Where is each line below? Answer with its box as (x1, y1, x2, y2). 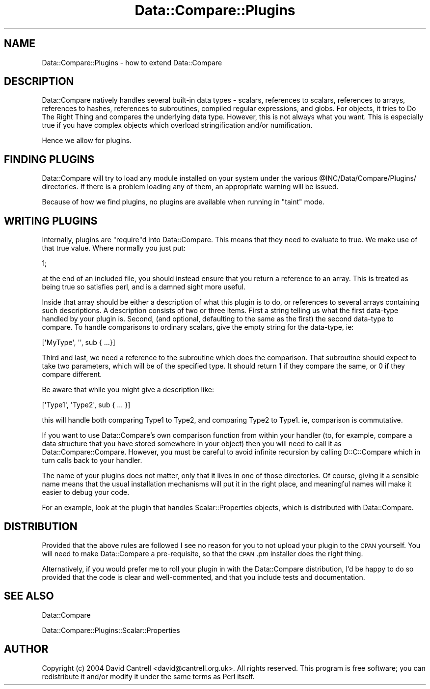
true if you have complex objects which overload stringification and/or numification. (42, 121, 313, 130)
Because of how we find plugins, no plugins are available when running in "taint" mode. (42, 198, 324, 206)
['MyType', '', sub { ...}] (42, 338, 115, 347)
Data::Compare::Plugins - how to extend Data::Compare (42, 58, 222, 67)
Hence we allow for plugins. (42, 136, 132, 145)
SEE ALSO (4, 590, 54, 603)
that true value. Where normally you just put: (42, 244, 186, 253)
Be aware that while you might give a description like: (42, 385, 214, 394)
